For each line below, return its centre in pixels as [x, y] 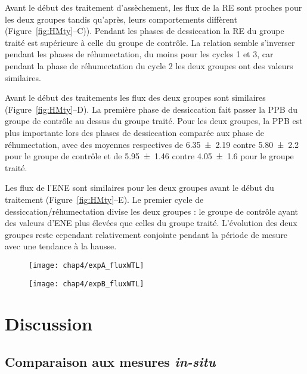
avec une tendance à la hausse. [61, 246]
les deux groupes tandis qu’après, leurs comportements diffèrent [121, 19]
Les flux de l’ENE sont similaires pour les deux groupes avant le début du [139, 188]
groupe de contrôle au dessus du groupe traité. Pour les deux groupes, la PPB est [154, 121]
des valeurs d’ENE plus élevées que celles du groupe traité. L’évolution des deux [151, 223]
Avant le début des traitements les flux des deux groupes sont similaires [135, 98]
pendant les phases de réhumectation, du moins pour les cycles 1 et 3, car [139, 54]
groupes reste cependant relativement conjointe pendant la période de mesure [146, 234]
